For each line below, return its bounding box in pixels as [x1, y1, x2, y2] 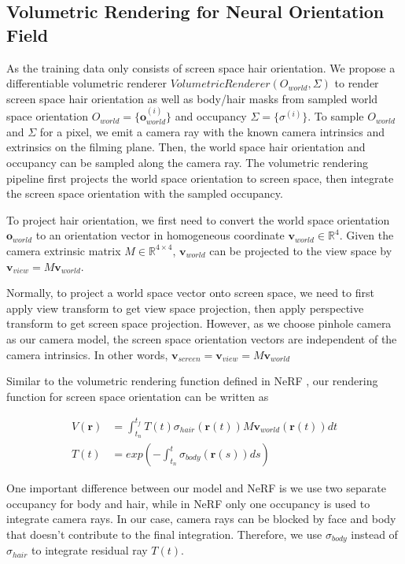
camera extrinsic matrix [6, 242, 121, 258]
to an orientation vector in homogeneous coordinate [35, 227, 285, 243]
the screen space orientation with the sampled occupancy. [6, 185, 283, 202]
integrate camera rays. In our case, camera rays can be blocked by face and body [6, 510, 396, 527]
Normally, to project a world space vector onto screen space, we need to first [6, 284, 374, 301]
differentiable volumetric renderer [6, 75, 167, 91]
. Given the [339, 227, 394, 243]
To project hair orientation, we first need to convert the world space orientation [6, 211, 390, 228]
